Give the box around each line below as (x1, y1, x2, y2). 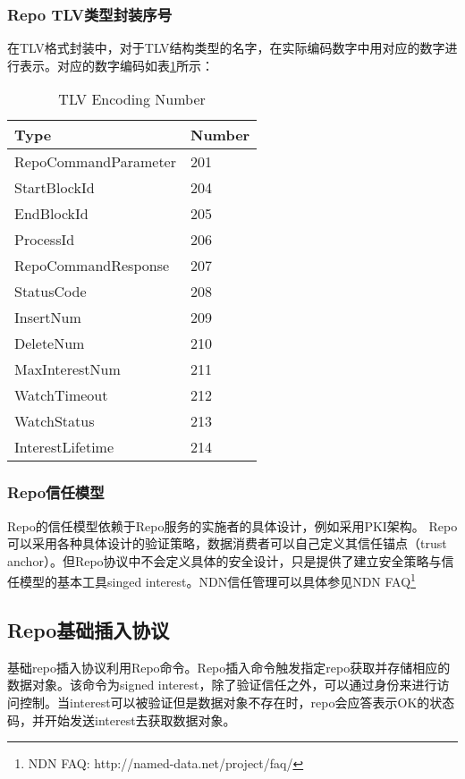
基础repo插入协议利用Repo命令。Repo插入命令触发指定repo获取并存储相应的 (7, 657, 451, 676)
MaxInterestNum (14, 359, 121, 380)
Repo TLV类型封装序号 (7, 3, 173, 25)
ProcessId (14, 229, 75, 250)
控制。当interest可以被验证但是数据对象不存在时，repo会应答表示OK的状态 (19, 693, 455, 712)
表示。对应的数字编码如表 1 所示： (19, 55, 214, 74)
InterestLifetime (14, 436, 114, 458)
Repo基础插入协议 (7, 616, 170, 644)
